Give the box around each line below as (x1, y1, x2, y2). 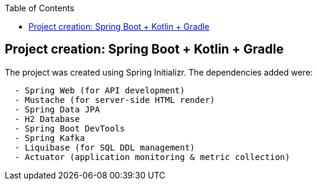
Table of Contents (5, 3, 75, 13)
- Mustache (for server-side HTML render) (14, 95, 215, 105)
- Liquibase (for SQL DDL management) (14, 142, 195, 152)
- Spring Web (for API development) (14, 85, 185, 95)
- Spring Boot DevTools (14, 123, 125, 133)
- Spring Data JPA (14, 104, 100, 114)
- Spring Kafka (14, 133, 85, 143)
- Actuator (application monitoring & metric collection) (14, 152, 290, 162)
